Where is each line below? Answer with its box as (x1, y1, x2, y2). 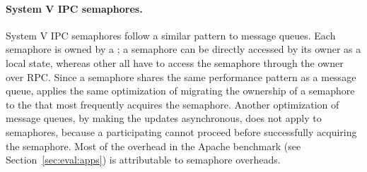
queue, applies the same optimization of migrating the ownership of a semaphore (6, 83, 355, 98)
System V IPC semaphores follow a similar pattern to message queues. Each (6, 27, 336, 42)
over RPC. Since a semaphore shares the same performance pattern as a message (6, 69, 356, 84)
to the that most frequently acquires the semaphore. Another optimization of (6, 97, 339, 111)
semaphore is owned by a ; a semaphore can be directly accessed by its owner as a (6, 42, 361, 56)
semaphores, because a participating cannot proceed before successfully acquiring (6, 124, 357, 139)
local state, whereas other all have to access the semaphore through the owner (6, 55, 344, 70)
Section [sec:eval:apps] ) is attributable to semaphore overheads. (6, 152, 281, 167)
